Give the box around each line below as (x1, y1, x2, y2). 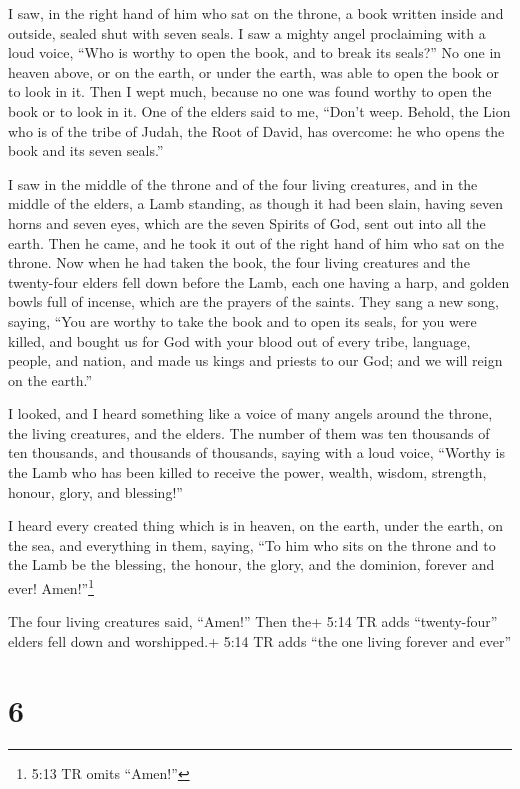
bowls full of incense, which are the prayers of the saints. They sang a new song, (8, 291, 500, 312)
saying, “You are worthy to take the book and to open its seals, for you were (8, 310, 477, 331)
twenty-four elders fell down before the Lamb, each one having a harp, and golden (8, 271, 510, 292)
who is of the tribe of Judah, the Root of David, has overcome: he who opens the (8, 120, 505, 141)
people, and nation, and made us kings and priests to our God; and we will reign (8, 350, 503, 371)
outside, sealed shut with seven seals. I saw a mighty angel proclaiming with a (8, 22, 486, 43)
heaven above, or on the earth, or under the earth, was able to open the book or (8, 61, 500, 82)
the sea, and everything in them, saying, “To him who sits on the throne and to (8, 534, 496, 555)
